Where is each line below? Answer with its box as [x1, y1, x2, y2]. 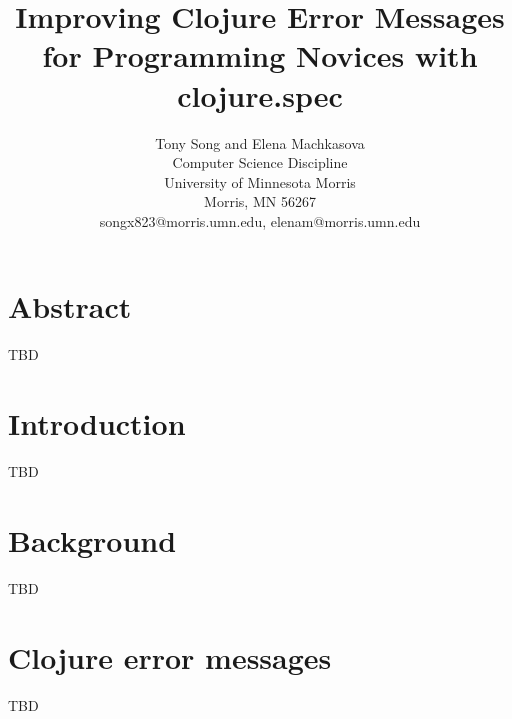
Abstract [8, 286, 132, 327]
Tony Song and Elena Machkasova [155, 132, 365, 153]
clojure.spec [177, 74, 343, 115]
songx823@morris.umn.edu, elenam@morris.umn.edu [99, 210, 421, 231]
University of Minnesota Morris [164, 171, 356, 192]
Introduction [8, 403, 186, 444]
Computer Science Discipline [172, 152, 348, 173]
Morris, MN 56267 [204, 191, 316, 212]
